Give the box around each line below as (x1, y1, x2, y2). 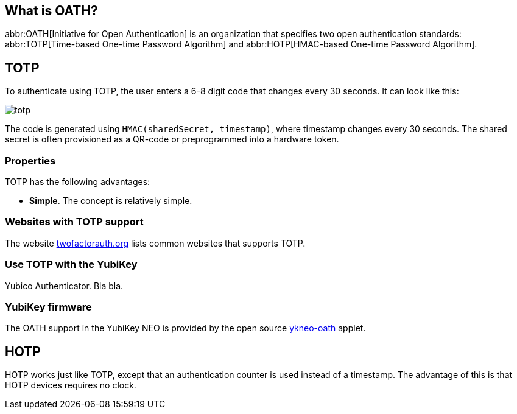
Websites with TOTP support (5, 216, 144, 228)
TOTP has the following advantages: (5, 177, 150, 188)
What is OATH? (5, 3, 98, 18)
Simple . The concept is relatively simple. (29, 195, 192, 206)
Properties (5, 154, 56, 167)
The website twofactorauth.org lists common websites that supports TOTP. (5, 237, 306, 248)
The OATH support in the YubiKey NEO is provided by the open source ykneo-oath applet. (5, 323, 366, 334)
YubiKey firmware (5, 300, 92, 313)
